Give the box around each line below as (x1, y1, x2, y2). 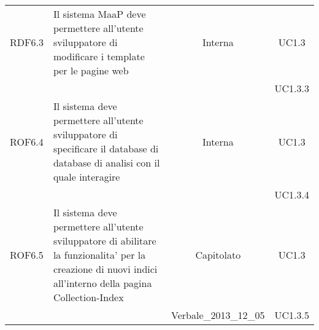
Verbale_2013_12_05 (171, 308, 265, 322)
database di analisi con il (53, 155, 160, 170)
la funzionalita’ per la (53, 248, 146, 262)
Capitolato (195, 248, 241, 262)
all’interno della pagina (53, 276, 152, 290)
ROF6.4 (10, 134, 44, 149)
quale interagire (53, 170, 120, 184)
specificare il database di (53, 141, 159, 155)
